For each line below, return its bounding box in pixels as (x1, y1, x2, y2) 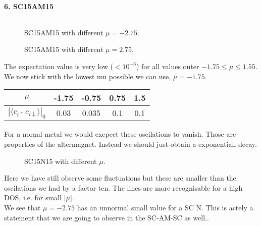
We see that (4, 202, 41, 212)
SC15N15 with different (24, 155, 97, 166)
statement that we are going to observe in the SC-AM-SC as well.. (4, 212, 209, 222)
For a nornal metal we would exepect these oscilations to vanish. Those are (4, 129, 236, 139)
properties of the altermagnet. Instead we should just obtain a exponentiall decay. (4, 138, 257, 149)
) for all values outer (136, 61, 199, 71)
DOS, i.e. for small (4, 192, 62, 203)
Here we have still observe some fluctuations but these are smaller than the (4, 173, 236, 183)
